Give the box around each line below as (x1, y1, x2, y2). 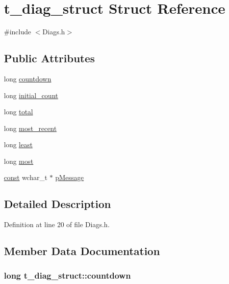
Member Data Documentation (4, 243, 160, 258)
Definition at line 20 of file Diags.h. (4, 219, 110, 230)
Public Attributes (4, 51, 95, 66)
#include (4, 26, 31, 37)
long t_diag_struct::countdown (4, 269, 131, 281)
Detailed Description (4, 196, 111, 211)
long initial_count (4, 90, 58, 100)
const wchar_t (4, 172, 48, 182)
